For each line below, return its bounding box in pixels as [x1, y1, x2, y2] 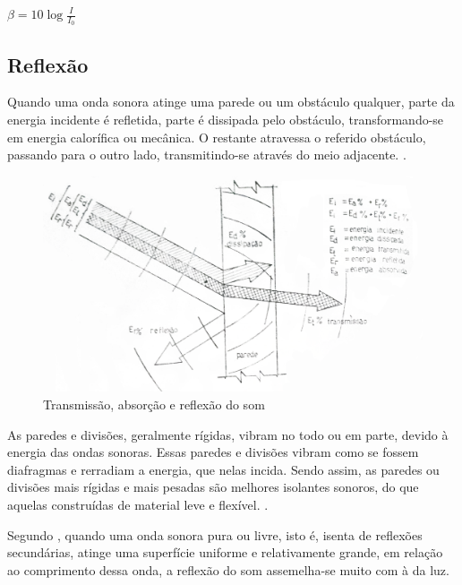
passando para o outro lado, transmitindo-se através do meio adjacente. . [7, 145, 406, 164]
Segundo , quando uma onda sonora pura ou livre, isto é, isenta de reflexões [7, 525, 423, 544]
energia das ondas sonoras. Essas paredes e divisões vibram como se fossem [7, 443, 419, 461]
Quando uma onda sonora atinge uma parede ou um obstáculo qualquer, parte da [7, 92, 455, 111]
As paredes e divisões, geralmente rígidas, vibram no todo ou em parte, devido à [7, 425, 449, 443]
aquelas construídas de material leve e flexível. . [7, 495, 269, 513]
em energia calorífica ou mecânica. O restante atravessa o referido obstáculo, [7, 127, 426, 146]
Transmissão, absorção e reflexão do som [43, 394, 265, 413]
